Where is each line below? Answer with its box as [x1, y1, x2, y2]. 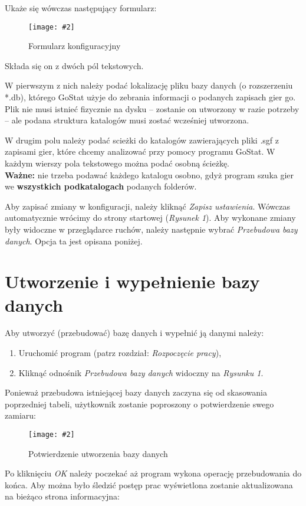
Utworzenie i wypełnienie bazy [5, 269, 260, 293]
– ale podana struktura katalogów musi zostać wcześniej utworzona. [5, 114, 249, 126]
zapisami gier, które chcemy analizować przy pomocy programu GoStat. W [5, 145, 275, 158]
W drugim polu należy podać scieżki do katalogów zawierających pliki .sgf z [5, 133, 279, 146]
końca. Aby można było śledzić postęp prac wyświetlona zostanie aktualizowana [5, 478, 293, 491]
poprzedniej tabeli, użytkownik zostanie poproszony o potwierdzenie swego [5, 397, 274, 410]
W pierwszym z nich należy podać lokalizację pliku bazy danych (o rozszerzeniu [5, 79, 293, 92]
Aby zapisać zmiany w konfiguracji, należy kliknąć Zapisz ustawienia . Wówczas [5, 200, 290, 212]
